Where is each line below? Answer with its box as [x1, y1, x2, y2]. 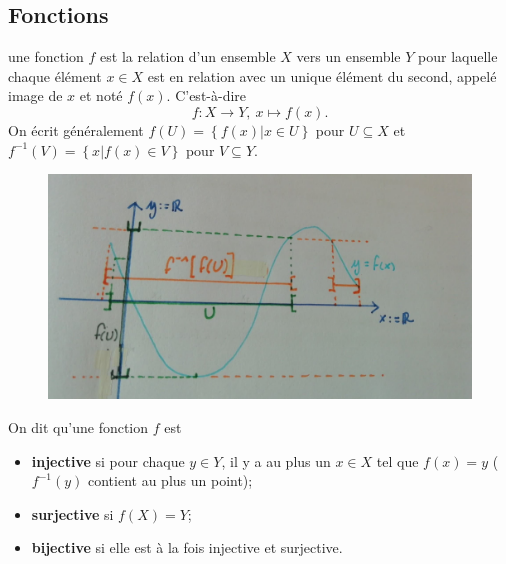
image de [8, 85, 63, 106]
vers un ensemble [296, 46, 401, 67]
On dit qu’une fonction [8, 417, 149, 438]
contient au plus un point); [87, 470, 253, 491]
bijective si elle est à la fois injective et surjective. [31, 537, 343, 558]
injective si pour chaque [31, 450, 185, 471]
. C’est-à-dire [166, 85, 247, 106]
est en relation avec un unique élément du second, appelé [147, 65, 497, 86]
